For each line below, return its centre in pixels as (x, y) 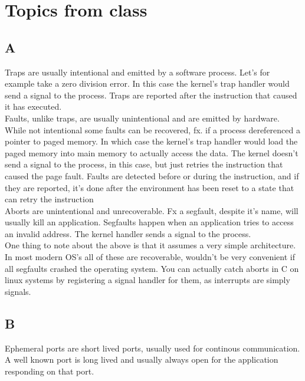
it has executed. (33, 106)
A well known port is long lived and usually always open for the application (142, 359)
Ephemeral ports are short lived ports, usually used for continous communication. (152, 348)
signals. (18, 291)
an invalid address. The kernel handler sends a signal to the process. (128, 233)
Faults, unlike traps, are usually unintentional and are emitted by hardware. (142, 118)
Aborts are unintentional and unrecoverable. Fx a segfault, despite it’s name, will (152, 210)
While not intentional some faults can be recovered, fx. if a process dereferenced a (152, 129)
